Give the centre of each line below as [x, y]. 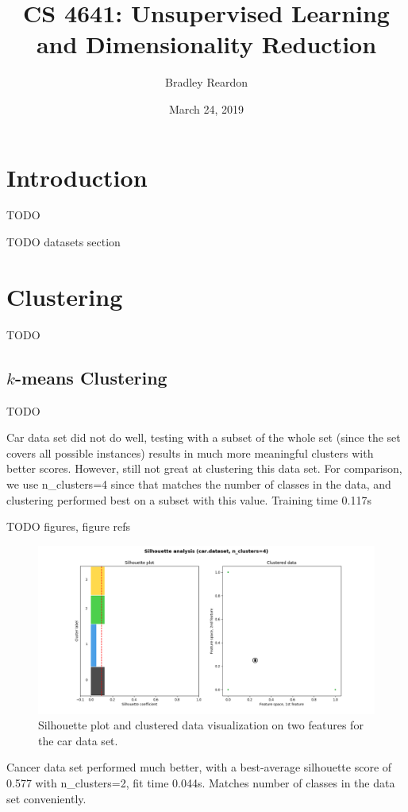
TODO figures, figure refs [69, 526]
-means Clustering [91, 377]
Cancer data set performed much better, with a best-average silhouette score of [199, 767]
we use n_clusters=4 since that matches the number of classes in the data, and [199, 483]
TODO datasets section [64, 242]
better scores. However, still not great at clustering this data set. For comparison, [204, 468]
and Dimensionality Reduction [206, 44]
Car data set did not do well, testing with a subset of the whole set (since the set [204, 437]
